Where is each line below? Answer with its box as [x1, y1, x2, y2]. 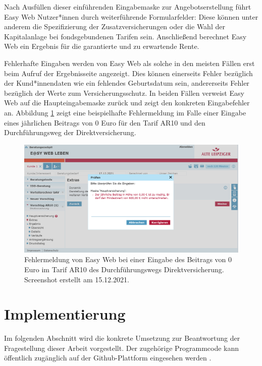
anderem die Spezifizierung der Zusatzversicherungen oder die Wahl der [4, 21, 225, 32]
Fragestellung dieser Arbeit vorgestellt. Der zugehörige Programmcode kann [4, 342, 239, 353]
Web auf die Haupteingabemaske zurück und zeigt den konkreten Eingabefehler [4, 97, 250, 108]
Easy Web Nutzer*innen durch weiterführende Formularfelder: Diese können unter [4, 11, 258, 22]
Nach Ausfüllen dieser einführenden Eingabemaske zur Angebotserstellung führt [4, 2, 251, 12]
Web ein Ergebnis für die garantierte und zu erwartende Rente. [4, 41, 199, 51]
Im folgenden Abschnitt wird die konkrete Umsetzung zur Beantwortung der [4, 333, 240, 343]
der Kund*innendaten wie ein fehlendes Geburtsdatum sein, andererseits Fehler [4, 78, 249, 88]
